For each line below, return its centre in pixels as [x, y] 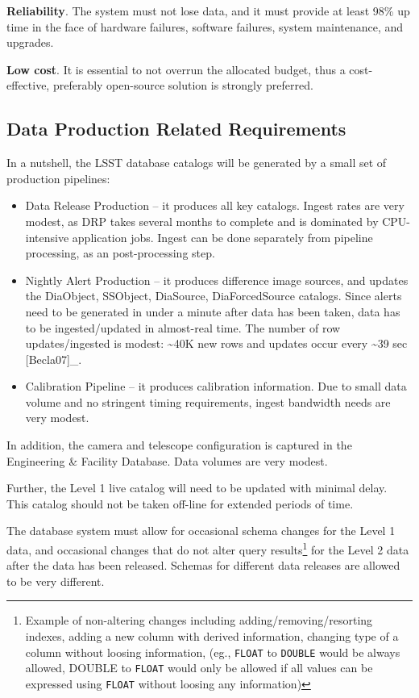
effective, [28, 85]
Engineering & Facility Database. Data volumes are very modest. [167, 460]
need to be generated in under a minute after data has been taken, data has [213, 311]
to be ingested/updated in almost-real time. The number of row [183, 327]
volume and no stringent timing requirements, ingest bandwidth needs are [208, 401]
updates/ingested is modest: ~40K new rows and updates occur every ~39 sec [216, 343]
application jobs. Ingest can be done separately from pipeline [222, 237]
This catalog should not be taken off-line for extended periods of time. [180, 503]
